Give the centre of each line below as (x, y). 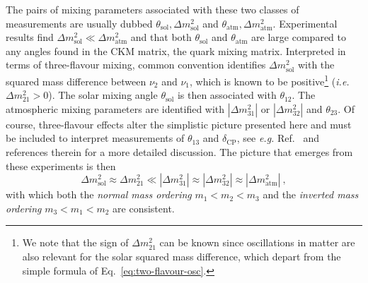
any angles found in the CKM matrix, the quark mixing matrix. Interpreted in (176, 50)
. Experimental (305, 23)
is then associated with (227, 95)
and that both (161, 37)
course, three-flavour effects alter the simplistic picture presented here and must (179, 124)
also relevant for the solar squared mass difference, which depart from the (182, 256)
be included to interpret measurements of (95, 138)
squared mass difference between (76, 81)
